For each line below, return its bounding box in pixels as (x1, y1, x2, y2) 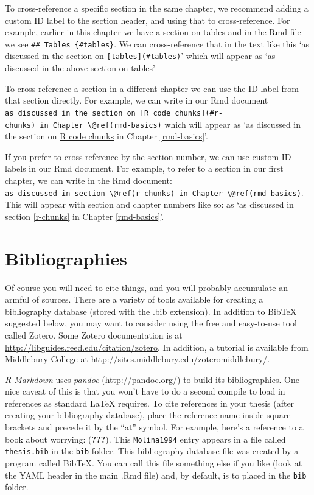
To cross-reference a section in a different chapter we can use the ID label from (5, 82, 299, 94)
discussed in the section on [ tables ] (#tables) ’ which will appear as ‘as (5, 49, 276, 62)
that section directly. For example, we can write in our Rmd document (5, 94, 268, 107)
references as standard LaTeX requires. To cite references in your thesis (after (5, 396, 295, 409)
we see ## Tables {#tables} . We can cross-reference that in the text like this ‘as (5, 37, 310, 50)
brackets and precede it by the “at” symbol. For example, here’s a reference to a (5, 421, 304, 434)
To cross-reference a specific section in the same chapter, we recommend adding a (5, 2, 309, 14)
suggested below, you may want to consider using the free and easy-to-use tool (5, 317, 297, 329)
